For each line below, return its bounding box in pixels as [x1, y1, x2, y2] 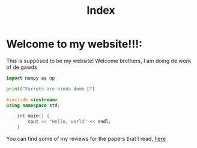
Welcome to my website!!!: [6, 37, 143, 51]
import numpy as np [6, 75, 55, 81]
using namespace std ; [6, 102, 61, 108]
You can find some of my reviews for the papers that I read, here [6, 135, 166, 143]
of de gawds [6, 64, 37, 71]
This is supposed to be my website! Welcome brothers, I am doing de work [6, 57, 192, 64]
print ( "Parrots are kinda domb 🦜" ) [6, 86, 95, 92]
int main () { [17, 113, 50, 119]
